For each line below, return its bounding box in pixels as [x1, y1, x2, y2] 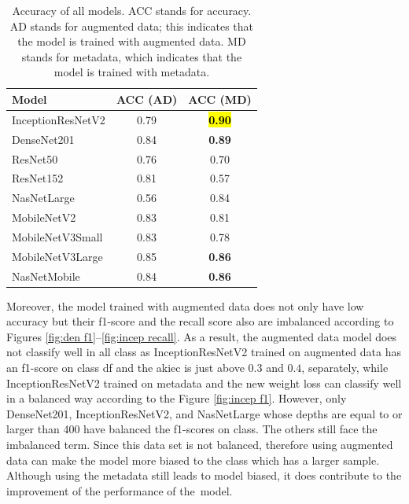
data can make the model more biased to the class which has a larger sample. [6, 451, 380, 468]
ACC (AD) [116, 90, 178, 107]
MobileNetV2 [12, 209, 76, 226]
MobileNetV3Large [12, 248, 103, 264]
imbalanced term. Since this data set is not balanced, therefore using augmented [6, 436, 393, 452]
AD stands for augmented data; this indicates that [9, 17, 254, 34]
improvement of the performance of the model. [6, 482, 233, 498]
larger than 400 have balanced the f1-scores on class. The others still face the [6, 421, 378, 437]
